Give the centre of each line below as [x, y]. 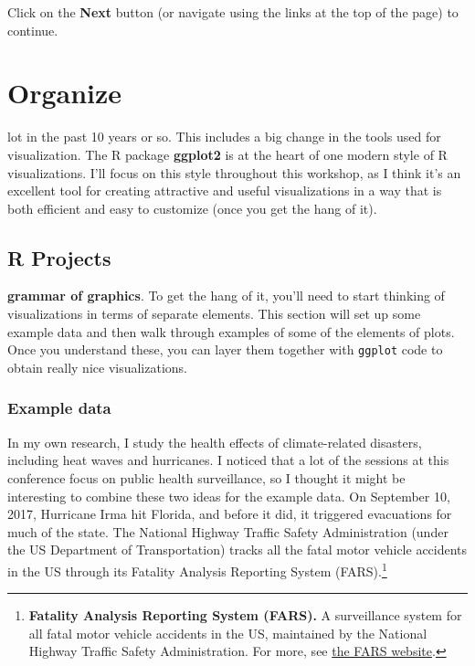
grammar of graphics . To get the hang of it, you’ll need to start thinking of [226, 296]
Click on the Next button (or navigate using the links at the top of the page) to [233, 12]
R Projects [59, 257]
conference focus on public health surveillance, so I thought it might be [206, 477]
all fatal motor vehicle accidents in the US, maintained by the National [228, 633]
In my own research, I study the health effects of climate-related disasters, [215, 442]
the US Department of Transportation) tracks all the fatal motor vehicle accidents [237, 550]
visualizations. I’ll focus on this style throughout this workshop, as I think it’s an [234, 172]
